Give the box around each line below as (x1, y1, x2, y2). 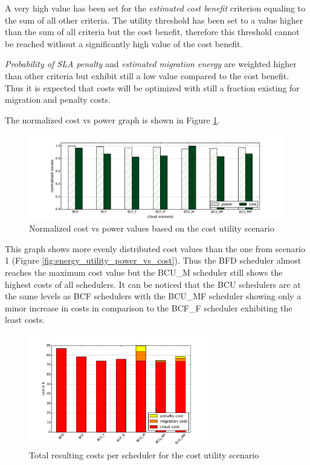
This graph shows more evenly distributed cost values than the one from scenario (5, 242, 305, 255)
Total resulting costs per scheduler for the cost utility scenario (29, 448, 259, 461)
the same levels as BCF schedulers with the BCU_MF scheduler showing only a (5, 290, 302, 302)
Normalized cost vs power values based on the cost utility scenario (29, 222, 274, 235)
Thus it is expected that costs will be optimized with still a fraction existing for (5, 81, 300, 94)
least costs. (5, 313, 45, 326)
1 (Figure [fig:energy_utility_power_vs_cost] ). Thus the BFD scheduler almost (5, 254, 302, 267)
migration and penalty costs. (5, 93, 111, 106)
